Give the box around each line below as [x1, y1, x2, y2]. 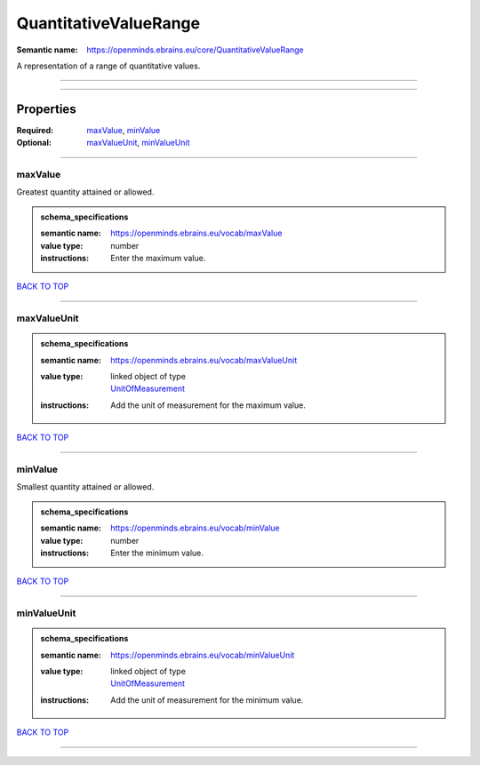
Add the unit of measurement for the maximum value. [110, 400, 306, 410]
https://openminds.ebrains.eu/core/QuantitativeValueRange [86, 44, 304, 55]
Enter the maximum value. [110, 252, 206, 263]
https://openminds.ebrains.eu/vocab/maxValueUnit [110, 355, 298, 365]
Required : [16, 124, 53, 135]
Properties [16, 101, 76, 116]
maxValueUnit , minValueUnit [86, 138, 190, 148]
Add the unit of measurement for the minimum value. [110, 694, 304, 705]
